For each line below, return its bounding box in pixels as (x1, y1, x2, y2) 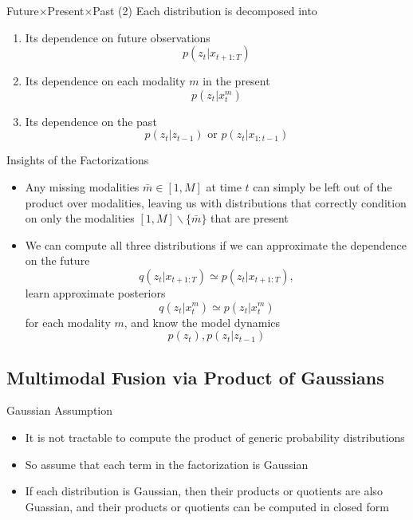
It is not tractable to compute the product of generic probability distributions (25, 428, 405, 445)
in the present (203, 73, 270, 89)
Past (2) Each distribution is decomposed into (92, 2, 317, 18)
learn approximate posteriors (25, 284, 166, 301)
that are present (210, 210, 289, 227)
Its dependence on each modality (25, 73, 186, 89)
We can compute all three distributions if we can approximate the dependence (25, 236, 407, 253)
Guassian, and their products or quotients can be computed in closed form (25, 498, 389, 514)
